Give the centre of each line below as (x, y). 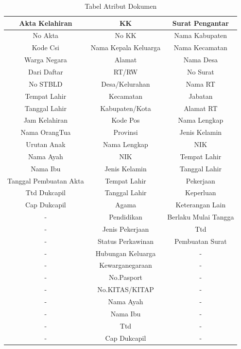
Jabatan (201, 96)
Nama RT (200, 83)
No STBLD (46, 83)
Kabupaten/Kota (126, 108)
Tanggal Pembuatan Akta (46, 180)
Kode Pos (126, 120)
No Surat (201, 71)
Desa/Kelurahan (126, 83)
